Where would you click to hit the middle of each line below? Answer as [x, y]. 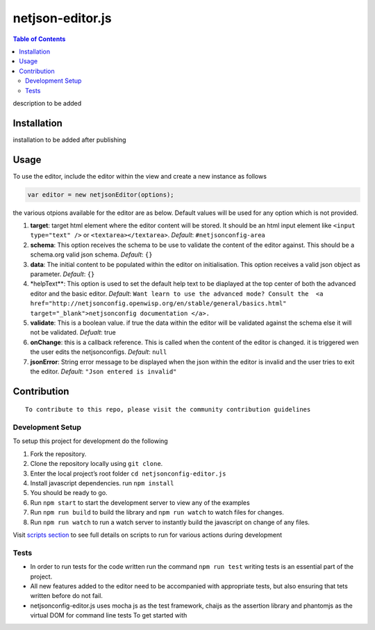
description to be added [47, 103]
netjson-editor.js [62, 18]
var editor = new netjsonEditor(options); [101, 194]
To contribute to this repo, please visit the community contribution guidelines [168, 410]
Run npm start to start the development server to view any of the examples [140, 502]
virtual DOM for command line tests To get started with [109, 615]
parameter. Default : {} [62, 274]
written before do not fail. [67, 596]
